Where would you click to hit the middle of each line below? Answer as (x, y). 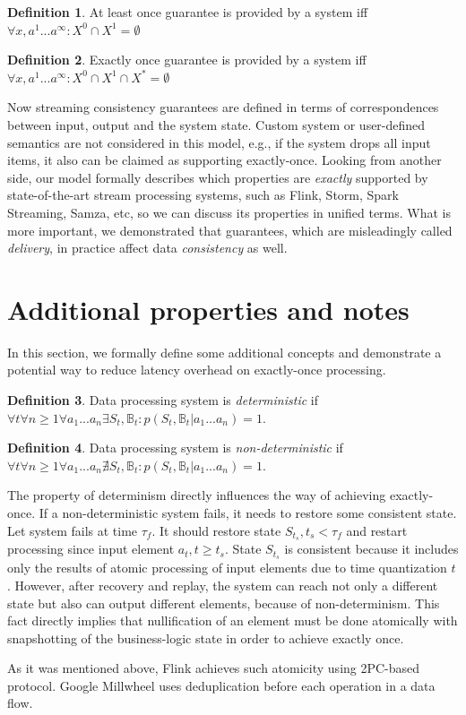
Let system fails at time (73, 530)
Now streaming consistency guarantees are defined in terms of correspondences (223, 107)
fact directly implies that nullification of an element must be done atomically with (233, 620)
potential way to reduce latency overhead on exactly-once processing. (197, 370)
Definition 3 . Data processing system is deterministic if (163, 400)
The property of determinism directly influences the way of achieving (197, 495)
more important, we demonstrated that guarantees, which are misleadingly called (230, 230)
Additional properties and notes (208, 309)
